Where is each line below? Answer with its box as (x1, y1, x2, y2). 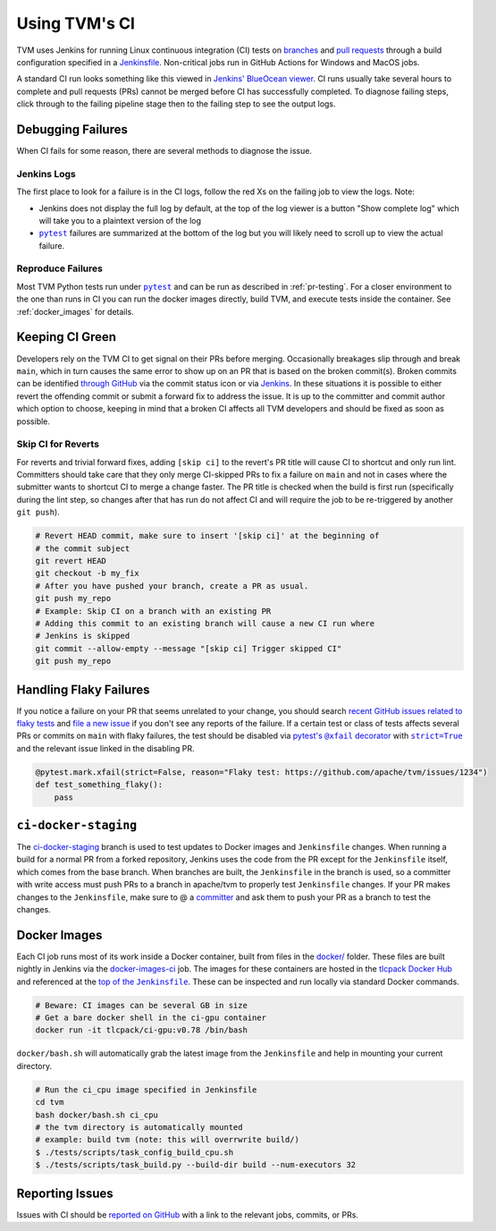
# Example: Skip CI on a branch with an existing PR (35, 606, 272, 616)
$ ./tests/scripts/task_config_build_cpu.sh (35, 1147, 234, 1158)
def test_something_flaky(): (35, 779, 164, 790)
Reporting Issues (16, 1185, 113, 1201)
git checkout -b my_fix (35, 568, 140, 579)
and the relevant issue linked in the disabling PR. (16, 743, 196, 753)
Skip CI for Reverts (16, 438, 100, 451)
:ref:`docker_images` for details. (16, 306, 134, 317)
